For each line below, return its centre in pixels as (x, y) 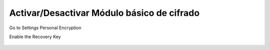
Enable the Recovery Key (35, 37)
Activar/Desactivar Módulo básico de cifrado (104, 13)
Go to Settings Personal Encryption (45, 28)
